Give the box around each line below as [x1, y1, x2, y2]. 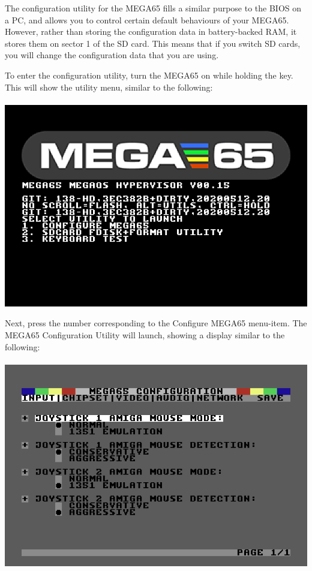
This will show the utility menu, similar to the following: [5, 80, 213, 93]
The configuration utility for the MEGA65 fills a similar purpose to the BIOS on [5, 2, 302, 14]
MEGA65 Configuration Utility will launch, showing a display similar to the [5, 328, 285, 341]
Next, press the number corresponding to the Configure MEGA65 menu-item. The [5, 317, 307, 329]
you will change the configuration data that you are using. [5, 49, 219, 61]
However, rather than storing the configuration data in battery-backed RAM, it [5, 25, 297, 38]
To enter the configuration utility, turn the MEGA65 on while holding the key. [5, 68, 293, 81]
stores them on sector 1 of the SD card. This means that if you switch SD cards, [5, 37, 301, 49]
